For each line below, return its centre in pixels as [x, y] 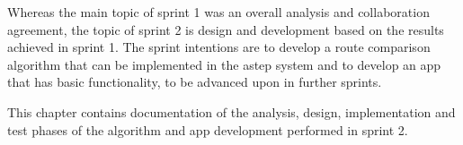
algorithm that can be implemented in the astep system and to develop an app [224, 64]
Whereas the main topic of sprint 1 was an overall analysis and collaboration [218, 12]
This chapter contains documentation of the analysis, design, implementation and [231, 111]
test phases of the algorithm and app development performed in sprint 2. [208, 129]
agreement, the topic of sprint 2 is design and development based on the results [226, 29]
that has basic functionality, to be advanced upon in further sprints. [195, 82]
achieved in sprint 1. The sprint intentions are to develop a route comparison [219, 47]
